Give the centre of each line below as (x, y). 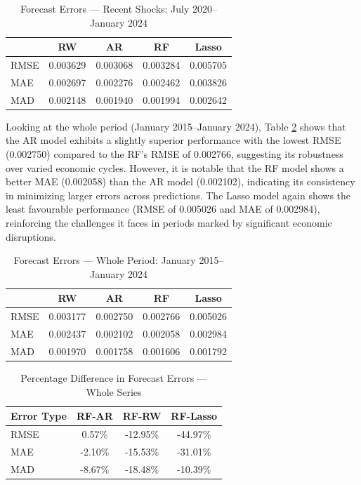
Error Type (39, 416)
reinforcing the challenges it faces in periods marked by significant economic (169, 222)
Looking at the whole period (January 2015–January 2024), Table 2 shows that (176, 126)
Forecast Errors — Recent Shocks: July (105, 8)
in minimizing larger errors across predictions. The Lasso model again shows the (178, 195)
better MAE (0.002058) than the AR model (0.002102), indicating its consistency (180, 181)
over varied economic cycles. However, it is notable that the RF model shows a (175, 167)
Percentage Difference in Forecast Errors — (114, 377)
